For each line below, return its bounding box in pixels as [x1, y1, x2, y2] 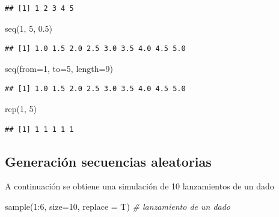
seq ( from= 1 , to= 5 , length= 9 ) [5, 62, 113, 74]
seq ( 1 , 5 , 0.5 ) [5, 22, 53, 34]
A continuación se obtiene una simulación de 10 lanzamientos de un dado [5, 180, 274, 192]
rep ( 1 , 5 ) [5, 102, 37, 114]
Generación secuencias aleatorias [5, 152, 212, 170]
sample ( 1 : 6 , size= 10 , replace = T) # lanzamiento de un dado [5, 200, 231, 212]
